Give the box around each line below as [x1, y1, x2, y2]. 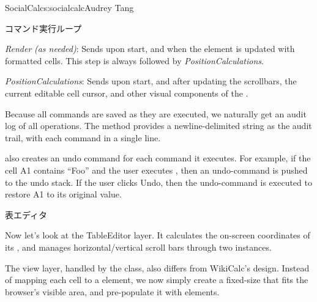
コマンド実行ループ [5, 21, 82, 34]
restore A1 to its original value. [5, 188, 122, 201]
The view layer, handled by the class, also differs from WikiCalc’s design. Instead [5, 261, 310, 274]
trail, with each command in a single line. [5, 131, 161, 144]
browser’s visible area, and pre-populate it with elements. [5, 285, 220, 298]
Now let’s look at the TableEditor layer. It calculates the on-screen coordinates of [5, 229, 310, 241]
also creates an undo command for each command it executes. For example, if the [5, 152, 311, 164]
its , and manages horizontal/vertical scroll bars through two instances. [5, 240, 272, 253]
